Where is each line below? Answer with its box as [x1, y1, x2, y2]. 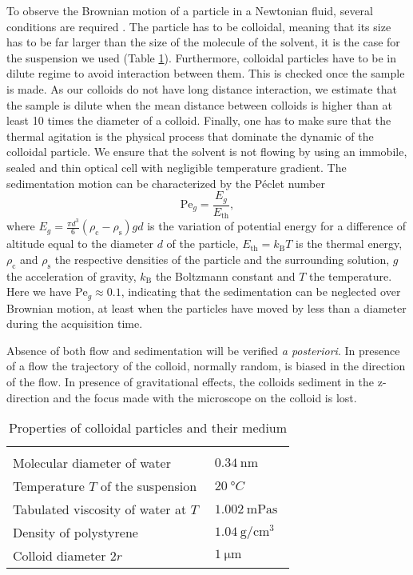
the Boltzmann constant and [155, 267, 296, 284]
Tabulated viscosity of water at [13, 500, 187, 519]
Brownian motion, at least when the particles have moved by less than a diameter [6, 299, 407, 316]
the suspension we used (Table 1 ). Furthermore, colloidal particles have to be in [6, 49, 397, 66]
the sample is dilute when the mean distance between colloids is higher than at [6, 96, 392, 113]
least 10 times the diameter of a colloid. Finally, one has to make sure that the [6, 112, 391, 129]
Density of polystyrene [13, 523, 138, 542]
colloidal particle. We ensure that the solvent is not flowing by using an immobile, [6, 143, 407, 160]
